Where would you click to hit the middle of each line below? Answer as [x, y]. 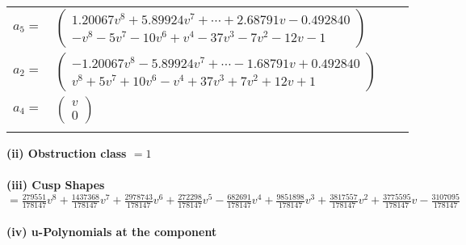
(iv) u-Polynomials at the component [112, 231]
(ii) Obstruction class [67, 153]
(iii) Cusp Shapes [56, 185]
